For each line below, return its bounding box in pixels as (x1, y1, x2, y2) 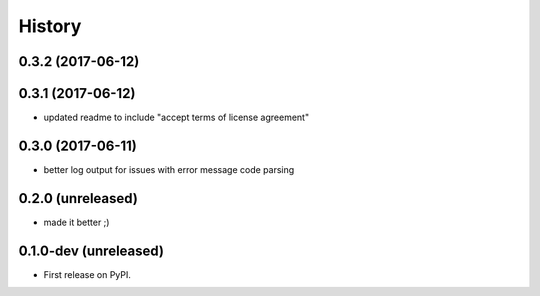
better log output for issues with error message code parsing (43, 163, 295, 175)
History (18, 15, 82, 37)
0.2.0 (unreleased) (18, 190, 139, 207)
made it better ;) (43, 216, 110, 228)
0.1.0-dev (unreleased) (18, 242, 165, 259)
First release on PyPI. (43, 268, 132, 280)
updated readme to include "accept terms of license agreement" (43, 111, 310, 124)
